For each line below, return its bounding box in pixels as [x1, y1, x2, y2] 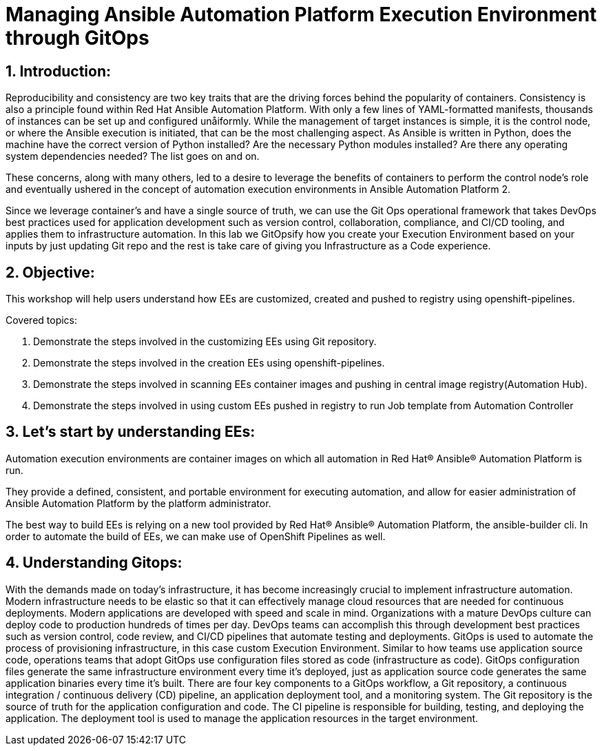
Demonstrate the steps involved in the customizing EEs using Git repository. [33, 336, 377, 348]
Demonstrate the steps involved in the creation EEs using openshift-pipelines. [33, 357, 385, 369]
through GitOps [6, 26, 149, 50]
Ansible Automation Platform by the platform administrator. [6, 497, 271, 509]
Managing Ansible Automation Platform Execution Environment [6, 3, 597, 26]
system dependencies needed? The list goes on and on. [6, 150, 260, 163]
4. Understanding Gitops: [6, 554, 183, 572]
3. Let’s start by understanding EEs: [6, 423, 256, 441]
